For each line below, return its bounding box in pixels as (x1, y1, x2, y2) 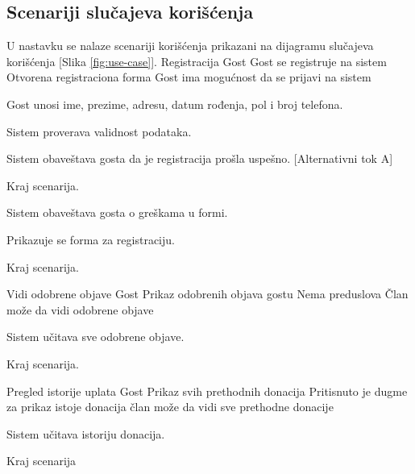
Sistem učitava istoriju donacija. (6, 425, 165, 442)
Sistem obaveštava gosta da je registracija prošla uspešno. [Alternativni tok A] (6, 150, 393, 167)
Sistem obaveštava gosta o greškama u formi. (6, 204, 228, 221)
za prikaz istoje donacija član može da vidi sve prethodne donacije (6, 398, 334, 415)
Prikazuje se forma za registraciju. (6, 231, 175, 247)
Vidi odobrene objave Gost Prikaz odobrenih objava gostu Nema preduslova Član (6, 285, 409, 302)
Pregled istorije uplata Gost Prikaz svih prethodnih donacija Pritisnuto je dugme (6, 382, 408, 399)
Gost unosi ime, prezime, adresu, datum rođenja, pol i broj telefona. (6, 95, 343, 112)
